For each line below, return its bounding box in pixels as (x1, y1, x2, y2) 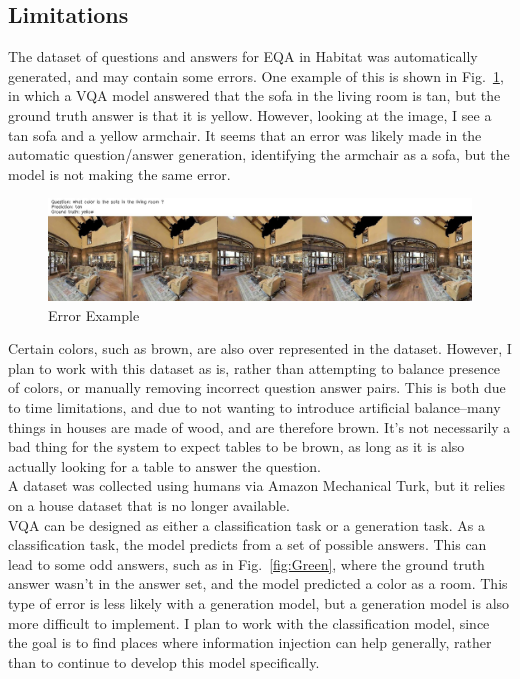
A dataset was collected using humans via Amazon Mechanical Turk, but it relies (8, 475, 506, 496)
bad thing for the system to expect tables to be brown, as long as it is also (8, 436, 465, 457)
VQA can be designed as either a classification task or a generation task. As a (8, 514, 485, 535)
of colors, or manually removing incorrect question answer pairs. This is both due (8, 377, 506, 398)
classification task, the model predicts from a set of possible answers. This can (8, 534, 487, 555)
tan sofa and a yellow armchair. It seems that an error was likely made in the (8, 124, 482, 145)
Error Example (48, 304, 140, 325)
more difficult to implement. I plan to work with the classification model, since (8, 612, 490, 633)
